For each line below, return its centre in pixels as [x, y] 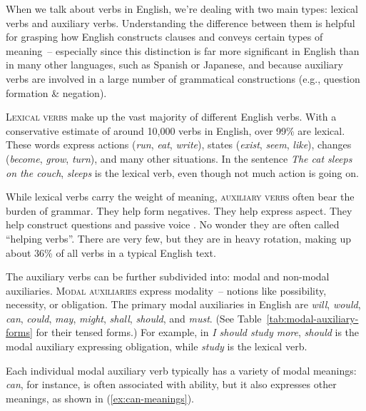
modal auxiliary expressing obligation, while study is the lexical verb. [157, 346]
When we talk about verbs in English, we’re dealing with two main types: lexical [182, 9]
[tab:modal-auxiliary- [312, 318]
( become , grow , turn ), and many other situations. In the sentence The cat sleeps [179, 158]
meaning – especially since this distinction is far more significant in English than [183, 50]
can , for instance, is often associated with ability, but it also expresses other [171, 384]
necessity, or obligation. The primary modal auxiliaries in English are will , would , [183, 304]
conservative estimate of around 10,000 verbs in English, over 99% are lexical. [176, 130]
